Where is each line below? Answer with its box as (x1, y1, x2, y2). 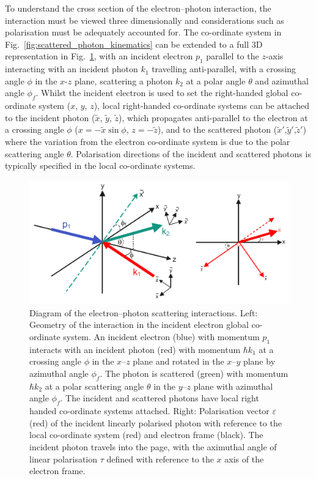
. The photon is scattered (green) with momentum (100, 366, 288, 379)
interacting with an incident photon (5, 62, 138, 75)
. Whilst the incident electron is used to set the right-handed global (35, 86, 288, 99)
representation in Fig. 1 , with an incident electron (5, 50, 193, 62)
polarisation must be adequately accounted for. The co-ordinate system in (5, 26, 282, 39)
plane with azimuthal (193, 379, 273, 392)
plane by (243, 355, 276, 368)
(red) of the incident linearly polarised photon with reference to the (29, 416, 282, 429)
